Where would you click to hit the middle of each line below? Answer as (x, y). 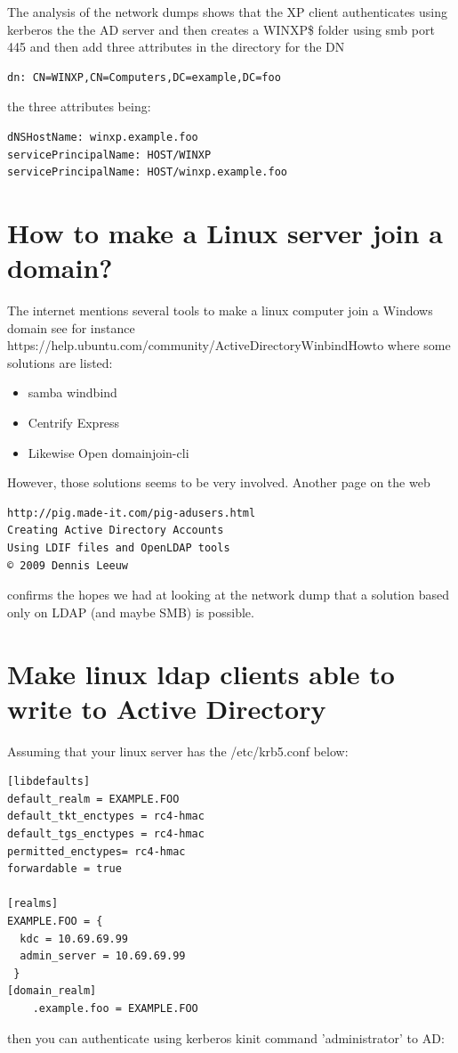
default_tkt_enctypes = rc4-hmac (106, 816)
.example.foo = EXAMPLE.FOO (115, 1008)
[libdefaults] (49, 782)
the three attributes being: (79, 106)
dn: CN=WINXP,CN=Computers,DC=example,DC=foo (144, 77)
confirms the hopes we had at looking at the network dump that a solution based (228, 595)
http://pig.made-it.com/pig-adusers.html (132, 513)
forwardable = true (64, 869)
